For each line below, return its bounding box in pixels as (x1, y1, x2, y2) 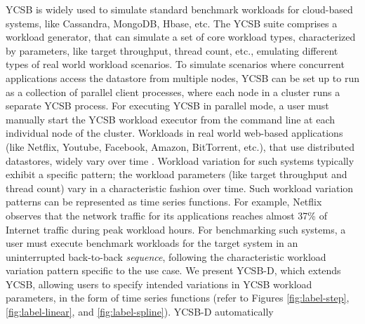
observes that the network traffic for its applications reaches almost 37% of (6, 208, 327, 222)
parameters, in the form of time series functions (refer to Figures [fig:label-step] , (6, 290, 350, 305)
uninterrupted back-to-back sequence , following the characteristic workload (6, 249, 326, 264)
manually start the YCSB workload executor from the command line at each (6, 112, 336, 126)
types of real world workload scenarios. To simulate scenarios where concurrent (6, 57, 345, 72)
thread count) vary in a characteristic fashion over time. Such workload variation (6, 180, 354, 195)
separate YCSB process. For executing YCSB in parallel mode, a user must (6, 98, 329, 113)
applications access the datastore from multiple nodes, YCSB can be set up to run (6, 70, 359, 85)
